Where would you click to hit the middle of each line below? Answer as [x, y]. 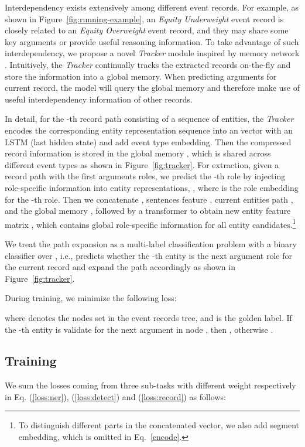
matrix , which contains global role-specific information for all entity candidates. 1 [150, 223]
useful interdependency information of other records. [99, 99]
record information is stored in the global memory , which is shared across [138, 153]
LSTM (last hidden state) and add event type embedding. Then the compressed [148, 141]
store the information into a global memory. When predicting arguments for [141, 76]
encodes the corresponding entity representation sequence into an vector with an [149, 130]
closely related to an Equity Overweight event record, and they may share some [147, 30]
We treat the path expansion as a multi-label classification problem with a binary [151, 243]
